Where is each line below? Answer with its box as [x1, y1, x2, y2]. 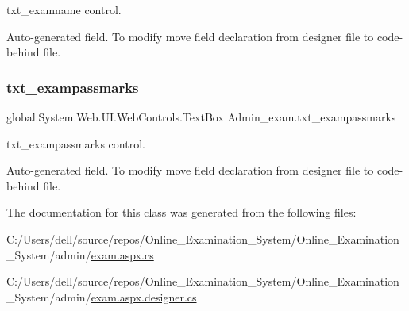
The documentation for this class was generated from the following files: [6, 204, 357, 221]
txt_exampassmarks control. [6, 135, 145, 152]
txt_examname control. [6, 2, 122, 17]
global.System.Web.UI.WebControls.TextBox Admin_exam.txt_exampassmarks [6, 109, 396, 125]
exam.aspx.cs [91, 246, 154, 263]
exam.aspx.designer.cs [91, 288, 197, 305]
